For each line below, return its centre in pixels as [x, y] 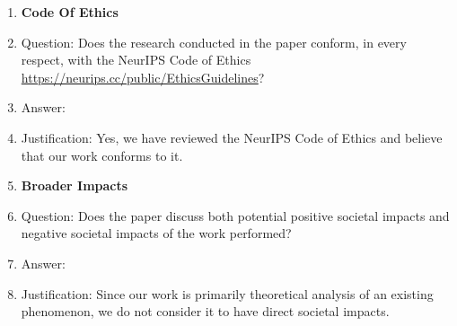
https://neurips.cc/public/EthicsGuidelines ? [143, 77]
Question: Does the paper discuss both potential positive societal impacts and [235, 215]
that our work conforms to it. [102, 155]
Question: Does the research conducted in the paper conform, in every [214, 42]
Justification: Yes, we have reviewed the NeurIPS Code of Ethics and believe [232, 137]
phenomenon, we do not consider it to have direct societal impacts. [205, 311]
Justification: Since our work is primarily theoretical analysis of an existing [227, 293]
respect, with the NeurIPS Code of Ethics [136, 60]
